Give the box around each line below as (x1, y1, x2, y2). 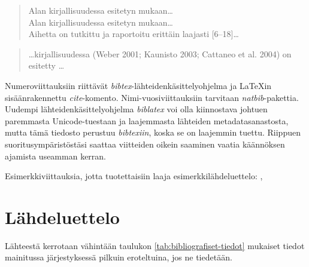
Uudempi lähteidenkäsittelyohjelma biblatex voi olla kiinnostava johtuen (5, 103, 268, 115)
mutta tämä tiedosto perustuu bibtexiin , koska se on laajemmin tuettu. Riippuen (5, 126, 301, 139)
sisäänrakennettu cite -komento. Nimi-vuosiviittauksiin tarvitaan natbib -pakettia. (5, 91, 299, 103)
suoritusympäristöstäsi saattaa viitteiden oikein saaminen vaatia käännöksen (5, 137, 285, 150)
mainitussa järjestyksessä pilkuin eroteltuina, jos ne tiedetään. (5, 251, 232, 263)
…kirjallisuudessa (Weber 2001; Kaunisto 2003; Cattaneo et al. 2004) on (28, 47, 292, 60)
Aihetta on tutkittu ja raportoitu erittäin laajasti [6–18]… (28, 27, 239, 40)
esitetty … (28, 59, 65, 72)
